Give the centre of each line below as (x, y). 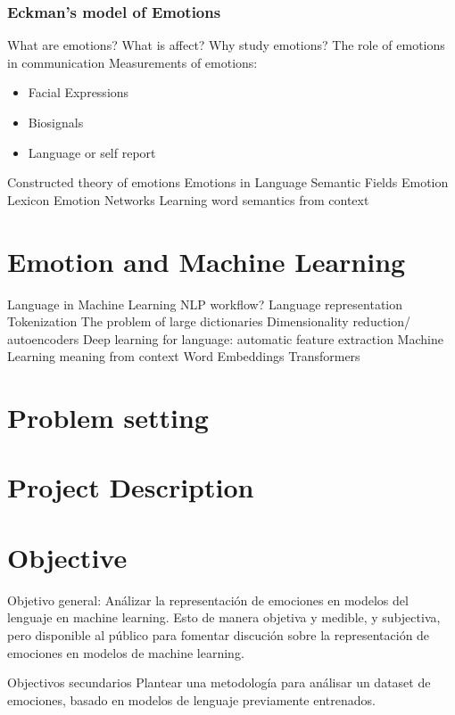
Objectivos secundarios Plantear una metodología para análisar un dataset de (219, 682)
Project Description (131, 487)
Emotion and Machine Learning (207, 261)
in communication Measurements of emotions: (132, 62)
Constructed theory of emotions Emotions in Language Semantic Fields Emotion (228, 182)
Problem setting (108, 418)
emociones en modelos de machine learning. (126, 652)
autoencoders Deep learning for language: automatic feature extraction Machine (225, 338)
